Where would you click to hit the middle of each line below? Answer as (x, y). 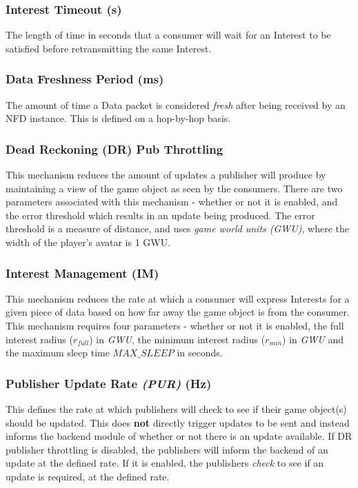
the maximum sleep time (58, 353)
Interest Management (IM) (82, 273)
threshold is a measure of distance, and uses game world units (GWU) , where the (177, 228)
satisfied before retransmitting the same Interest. (109, 48)
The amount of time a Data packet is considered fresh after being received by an (176, 104)
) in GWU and (313, 339)
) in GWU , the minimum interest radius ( (177, 339)
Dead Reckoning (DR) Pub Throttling (115, 149)
